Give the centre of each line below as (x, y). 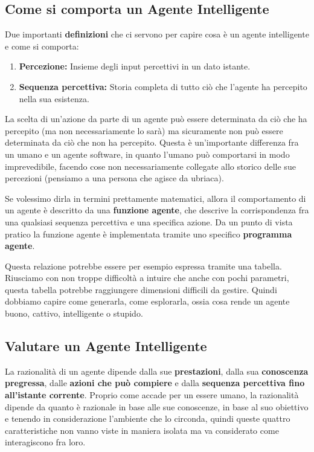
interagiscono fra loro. (45, 442)
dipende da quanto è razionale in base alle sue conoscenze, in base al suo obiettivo (157, 406)
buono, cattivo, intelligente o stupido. (74, 313)
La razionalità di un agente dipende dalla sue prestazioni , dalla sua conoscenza (157, 371)
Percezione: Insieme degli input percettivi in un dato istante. (135, 66)
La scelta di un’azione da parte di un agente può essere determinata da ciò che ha (156, 119)
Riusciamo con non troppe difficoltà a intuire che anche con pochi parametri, (147, 278)
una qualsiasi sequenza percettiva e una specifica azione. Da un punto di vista (149, 221)
